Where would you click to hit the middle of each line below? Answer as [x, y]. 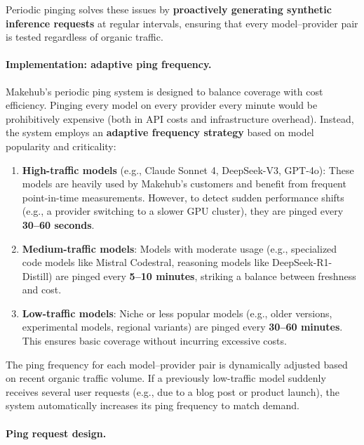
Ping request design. [56, 433]
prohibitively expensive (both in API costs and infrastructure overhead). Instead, [180, 118]
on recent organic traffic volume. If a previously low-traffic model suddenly [166, 378]
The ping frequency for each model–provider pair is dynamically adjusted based [177, 364]
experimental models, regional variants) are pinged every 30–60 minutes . [182, 327]
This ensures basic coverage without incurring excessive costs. [154, 341]
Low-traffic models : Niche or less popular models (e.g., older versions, [177, 313]
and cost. [42, 290]
